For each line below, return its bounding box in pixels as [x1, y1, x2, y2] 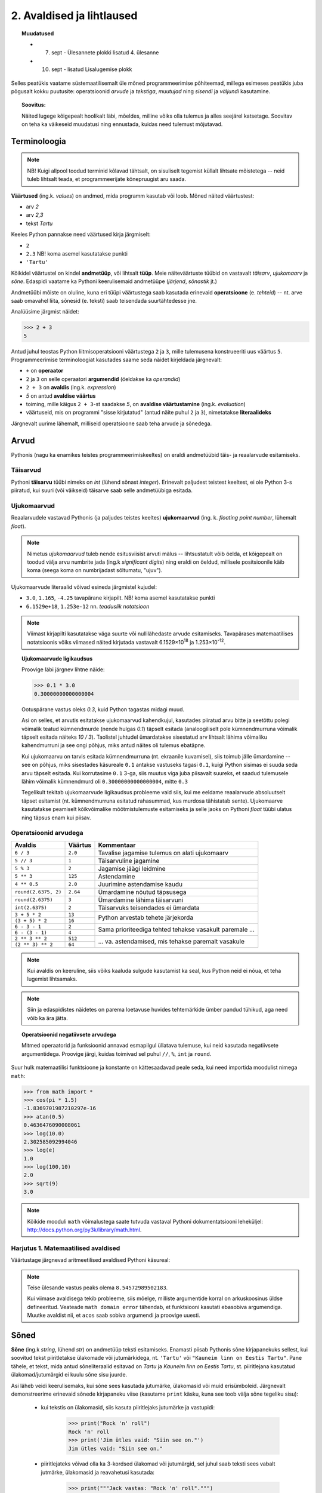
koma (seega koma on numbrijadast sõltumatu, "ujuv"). [27, 567, 163, 574]
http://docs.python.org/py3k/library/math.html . [27, 1226, 142, 1233]
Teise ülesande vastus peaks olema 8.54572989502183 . [27, 1284, 168, 1291]
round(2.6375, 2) [14, 889, 62, 895]
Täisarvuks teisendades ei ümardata [98, 904, 200, 912]
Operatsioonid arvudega [11, 829, 83, 837]
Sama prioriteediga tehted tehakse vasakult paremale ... [98, 926, 255, 934]
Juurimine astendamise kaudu [98, 880, 183, 888]
